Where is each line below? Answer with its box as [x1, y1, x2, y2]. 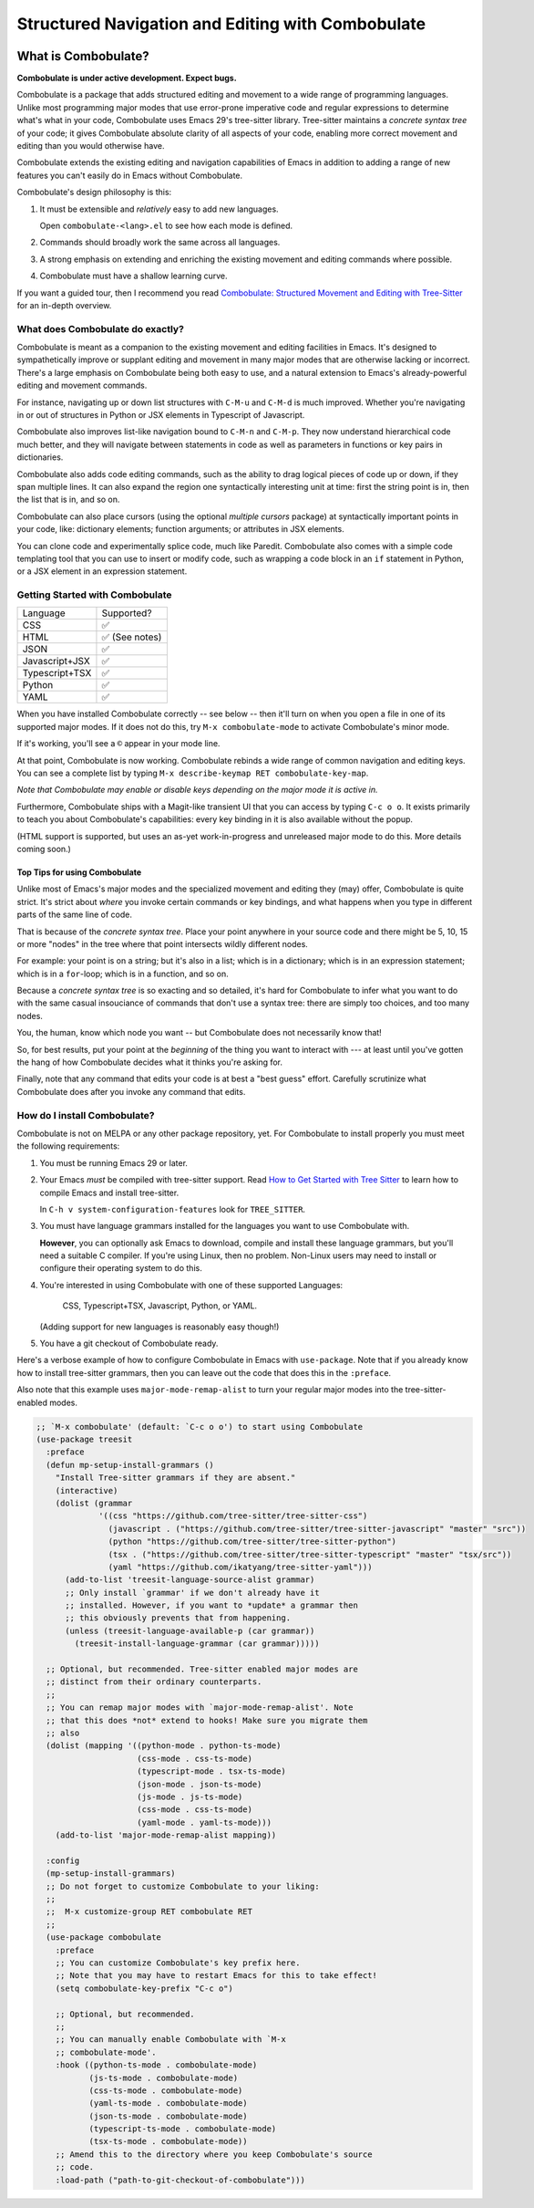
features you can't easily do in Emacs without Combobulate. [16, 170, 243, 181]
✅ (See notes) [101, 630, 162, 643]
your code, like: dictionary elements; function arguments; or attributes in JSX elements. [16, 524, 345, 535]
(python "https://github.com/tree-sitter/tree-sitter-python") [108, 1536, 396, 1547]
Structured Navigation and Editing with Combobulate [16, 14, 426, 34]
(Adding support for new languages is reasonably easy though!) [39, 1321, 280, 1332]
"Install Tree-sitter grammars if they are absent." [55, 1473, 296, 1483]
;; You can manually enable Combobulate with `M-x [55, 2035, 286, 2045]
